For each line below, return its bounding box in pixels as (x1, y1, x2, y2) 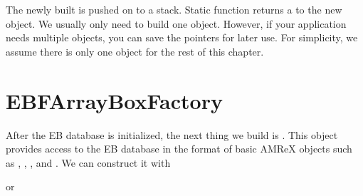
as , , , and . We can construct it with (6, 155, 171, 170)
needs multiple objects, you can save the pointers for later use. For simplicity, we (6, 30, 358, 45)
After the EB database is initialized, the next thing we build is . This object (6, 127, 338, 142)
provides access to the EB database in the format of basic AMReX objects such (6, 141, 352, 156)
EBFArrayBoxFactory (6, 86, 223, 115)
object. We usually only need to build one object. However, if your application (6, 16, 347, 31)
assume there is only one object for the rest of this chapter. (6, 43, 264, 58)
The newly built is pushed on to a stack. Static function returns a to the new (6, 2, 342, 16)
